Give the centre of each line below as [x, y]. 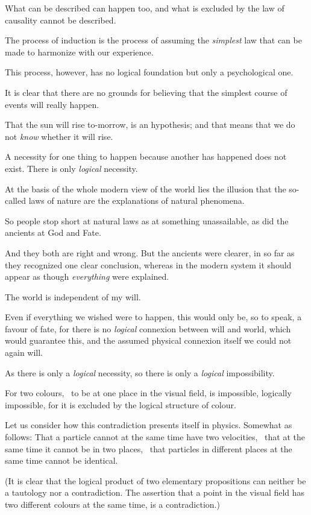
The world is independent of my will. [73, 296]
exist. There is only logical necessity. [71, 168]
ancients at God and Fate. [53, 232]
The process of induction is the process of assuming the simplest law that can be [153, 40]
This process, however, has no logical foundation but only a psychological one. [149, 72]
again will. [24, 352]
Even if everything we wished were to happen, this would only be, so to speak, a [153, 317]
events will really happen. [52, 104]
